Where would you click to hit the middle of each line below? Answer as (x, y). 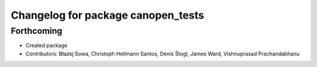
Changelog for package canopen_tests (107, 15)
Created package (46, 45)
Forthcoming (37, 31)
